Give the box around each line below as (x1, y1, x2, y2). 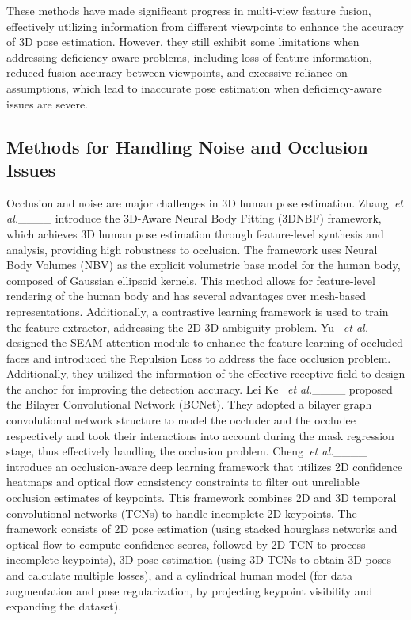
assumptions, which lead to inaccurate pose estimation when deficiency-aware (6, 79, 382, 96)
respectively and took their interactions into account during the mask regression (6, 427, 394, 443)
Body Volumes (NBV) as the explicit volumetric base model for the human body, (6, 257, 401, 273)
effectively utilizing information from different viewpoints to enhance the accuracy (6, 17, 404, 34)
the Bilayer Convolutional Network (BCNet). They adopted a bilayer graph (6, 396, 372, 413)
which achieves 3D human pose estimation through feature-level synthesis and (6, 225, 384, 242)
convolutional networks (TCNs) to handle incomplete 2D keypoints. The (6, 504, 357, 521)
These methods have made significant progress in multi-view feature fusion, (6, 2, 371, 18)
